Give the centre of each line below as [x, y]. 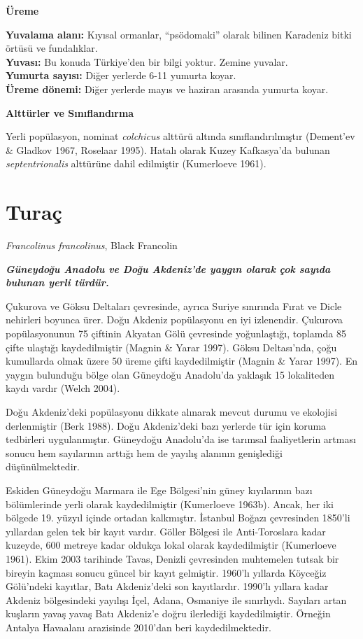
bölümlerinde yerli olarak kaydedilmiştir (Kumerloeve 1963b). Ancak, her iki [170, 504]
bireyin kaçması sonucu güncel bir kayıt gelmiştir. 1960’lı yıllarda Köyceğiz [166, 572]
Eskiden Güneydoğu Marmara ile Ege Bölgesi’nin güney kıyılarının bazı [159, 490]
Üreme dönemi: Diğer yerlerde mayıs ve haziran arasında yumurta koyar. [167, 89]
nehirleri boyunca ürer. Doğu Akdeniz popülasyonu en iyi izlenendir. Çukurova [175, 319]
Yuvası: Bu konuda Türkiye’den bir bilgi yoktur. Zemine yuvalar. [147, 61]
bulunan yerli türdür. [57, 282]
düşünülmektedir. [43, 466]
